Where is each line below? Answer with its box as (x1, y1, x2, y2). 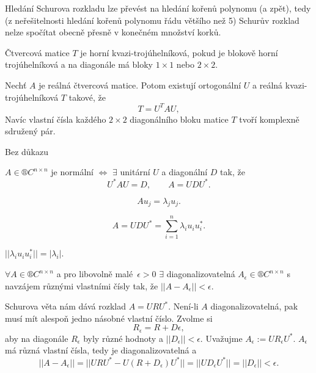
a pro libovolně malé (56, 267, 133, 280)
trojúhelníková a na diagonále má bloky (5, 58, 153, 71)
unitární (120, 165, 150, 178)
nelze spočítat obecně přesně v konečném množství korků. (5, 26, 221, 38)
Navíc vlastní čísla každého (5, 112, 106, 125)
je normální (51, 165, 94, 178)
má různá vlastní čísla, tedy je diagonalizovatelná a (5, 344, 197, 357)
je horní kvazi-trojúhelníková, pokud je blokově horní (80, 46, 278, 59)
